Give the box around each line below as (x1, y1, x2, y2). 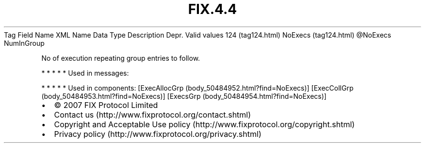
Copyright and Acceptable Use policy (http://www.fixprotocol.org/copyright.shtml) (54, 119, 355, 129)
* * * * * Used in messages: (41, 68, 129, 77)
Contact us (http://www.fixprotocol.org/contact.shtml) (54, 109, 251, 120)
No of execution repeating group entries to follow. (41, 53, 200, 62)
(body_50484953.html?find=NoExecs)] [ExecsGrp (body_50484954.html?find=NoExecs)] (41, 92, 327, 100)
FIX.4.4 (188, 1, 237, 17)
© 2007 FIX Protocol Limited (54, 100, 158, 110)
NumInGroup (4, 39, 45, 47)
